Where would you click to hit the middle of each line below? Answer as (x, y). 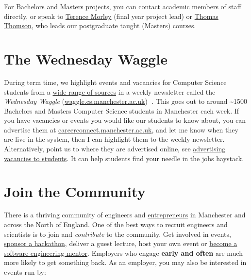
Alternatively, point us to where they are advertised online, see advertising (115, 149)
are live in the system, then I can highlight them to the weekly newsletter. (114, 139)
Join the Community (75, 191)
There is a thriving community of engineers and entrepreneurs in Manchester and (125, 215)
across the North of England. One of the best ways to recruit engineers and (116, 224)
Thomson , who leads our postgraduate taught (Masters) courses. (100, 25)
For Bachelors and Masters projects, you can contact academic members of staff (123, 6)
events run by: (25, 272)
